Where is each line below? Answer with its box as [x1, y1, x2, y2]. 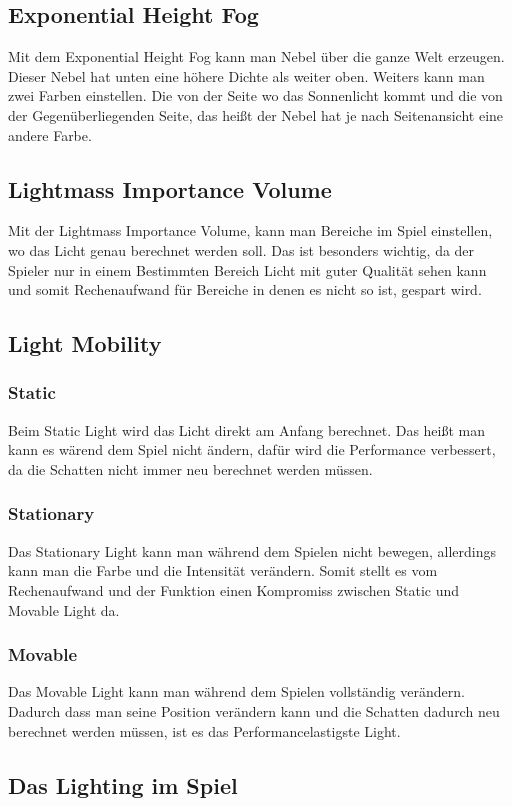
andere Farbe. [8, 124, 92, 145]
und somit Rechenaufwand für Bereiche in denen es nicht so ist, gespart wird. [8, 279, 482, 300]
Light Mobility [8, 328, 162, 359]
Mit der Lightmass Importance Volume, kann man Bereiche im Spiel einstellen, [8, 220, 493, 241]
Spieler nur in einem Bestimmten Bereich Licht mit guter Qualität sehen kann [8, 259, 487, 280]
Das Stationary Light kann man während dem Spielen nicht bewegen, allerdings [8, 540, 496, 561]
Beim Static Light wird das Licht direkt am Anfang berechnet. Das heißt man [8, 419, 486, 440]
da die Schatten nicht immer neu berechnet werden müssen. [8, 458, 373, 479]
